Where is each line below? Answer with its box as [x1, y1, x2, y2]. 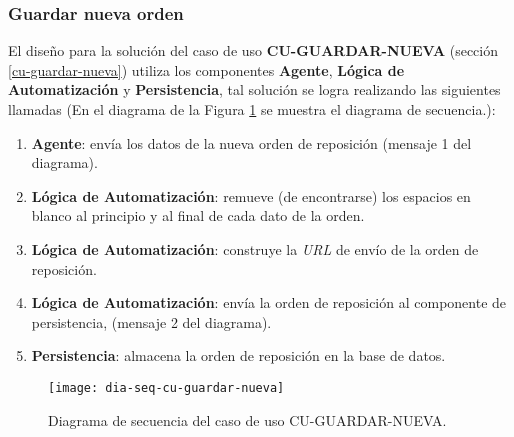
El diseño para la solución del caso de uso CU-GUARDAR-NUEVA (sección [8, 40, 499, 61]
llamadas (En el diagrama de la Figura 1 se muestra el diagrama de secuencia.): [8, 99, 496, 119]
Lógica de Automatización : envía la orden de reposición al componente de [31, 292, 507, 313]
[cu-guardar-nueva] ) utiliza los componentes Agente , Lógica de [8, 59, 405, 80]
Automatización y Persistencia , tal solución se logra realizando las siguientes [8, 79, 501, 100]
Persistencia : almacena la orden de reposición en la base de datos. [31, 345, 446, 366]
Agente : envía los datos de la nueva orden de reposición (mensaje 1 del [31, 132, 472, 153]
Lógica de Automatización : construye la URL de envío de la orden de [31, 238, 479, 259]
